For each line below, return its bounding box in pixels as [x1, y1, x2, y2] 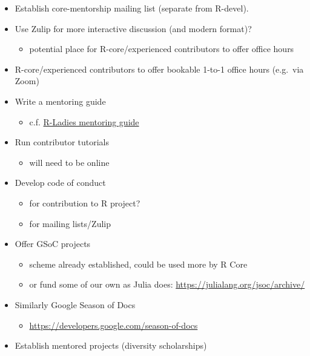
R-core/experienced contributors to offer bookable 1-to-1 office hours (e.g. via [15, 62, 304, 75]
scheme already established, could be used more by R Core [29, 257, 248, 270]
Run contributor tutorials [15, 136, 110, 148]
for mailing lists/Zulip [29, 217, 111, 229]
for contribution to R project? [29, 196, 140, 209]
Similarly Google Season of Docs [15, 298, 136, 311]
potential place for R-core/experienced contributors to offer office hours [29, 42, 294, 55]
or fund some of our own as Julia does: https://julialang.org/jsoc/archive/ [29, 278, 305, 291]
